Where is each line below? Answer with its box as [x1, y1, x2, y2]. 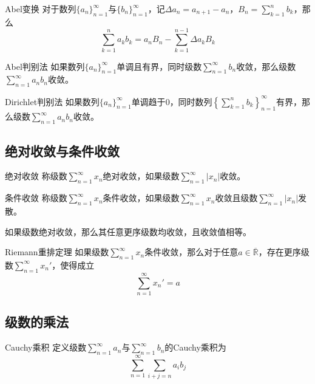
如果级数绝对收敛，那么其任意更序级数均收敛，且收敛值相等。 [5, 225, 251, 238]
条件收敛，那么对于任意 [144, 245, 239, 258]
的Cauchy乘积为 [164, 341, 226, 354]
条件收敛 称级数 [5, 191, 67, 204]
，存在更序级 [258, 245, 310, 258]
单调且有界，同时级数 [117, 60, 202, 72]
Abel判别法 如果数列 [5, 60, 85, 72]
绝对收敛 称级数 [5, 170, 67, 182]
